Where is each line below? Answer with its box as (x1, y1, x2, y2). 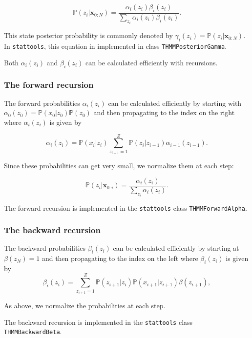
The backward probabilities (4, 243, 86, 253)
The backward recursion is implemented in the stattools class (4, 317, 193, 327)
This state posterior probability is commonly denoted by (4, 30, 173, 40)
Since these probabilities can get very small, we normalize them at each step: (4, 160, 234, 171)
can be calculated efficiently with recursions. (85, 57, 218, 67)
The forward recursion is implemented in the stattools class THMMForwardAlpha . (4, 203, 247, 213)
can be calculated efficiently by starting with (108, 98, 242, 108)
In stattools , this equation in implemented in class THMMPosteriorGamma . (4, 41, 227, 51)
